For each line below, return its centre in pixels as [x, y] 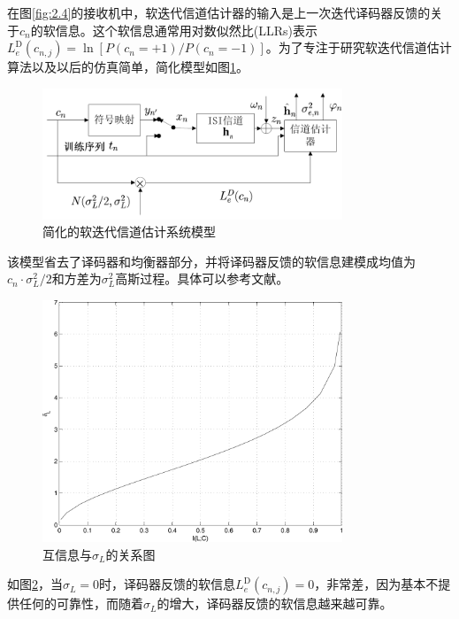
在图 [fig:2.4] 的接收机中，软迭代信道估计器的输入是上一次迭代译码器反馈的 [219, 12]
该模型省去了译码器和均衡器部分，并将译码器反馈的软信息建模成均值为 [211, 261]
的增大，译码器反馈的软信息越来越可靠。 [275, 604]
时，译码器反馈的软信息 [168, 584]
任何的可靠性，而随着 [81, 604]
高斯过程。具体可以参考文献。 [202, 279]
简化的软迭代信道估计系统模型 [129, 232]
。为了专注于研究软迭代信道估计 [359, 47]
